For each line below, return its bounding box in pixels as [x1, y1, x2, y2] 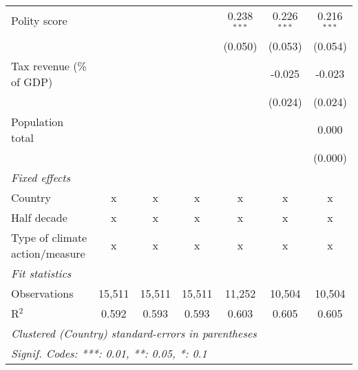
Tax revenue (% [11, 57, 87, 74]
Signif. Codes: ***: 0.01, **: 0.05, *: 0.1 [11, 345, 207, 361]
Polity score [11, 12, 67, 29]
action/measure [11, 245, 85, 261]
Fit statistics [11, 265, 72, 281]
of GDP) [11, 73, 53, 90]
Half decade [11, 209, 67, 225]
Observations [11, 285, 74, 301]
